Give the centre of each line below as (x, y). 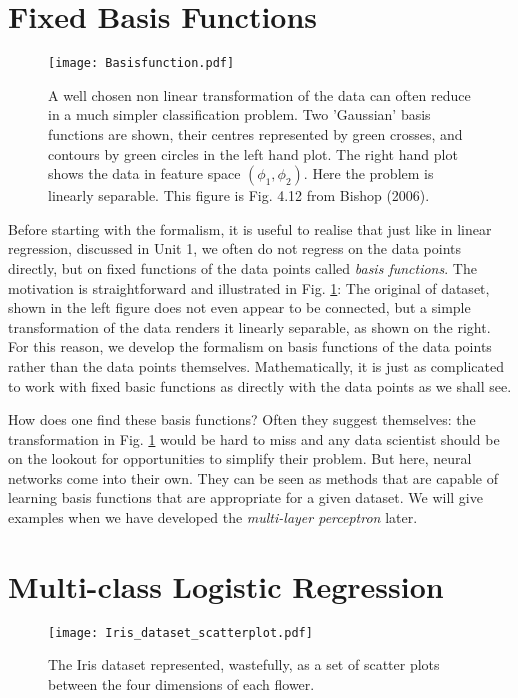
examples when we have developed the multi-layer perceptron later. (213, 517)
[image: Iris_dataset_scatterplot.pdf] (180, 632)
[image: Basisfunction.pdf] (141, 63)
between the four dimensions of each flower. (181, 684)
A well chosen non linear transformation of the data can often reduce (259, 94)
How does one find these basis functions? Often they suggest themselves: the (242, 419)
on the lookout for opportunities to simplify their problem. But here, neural (240, 458)
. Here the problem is (368, 173)
